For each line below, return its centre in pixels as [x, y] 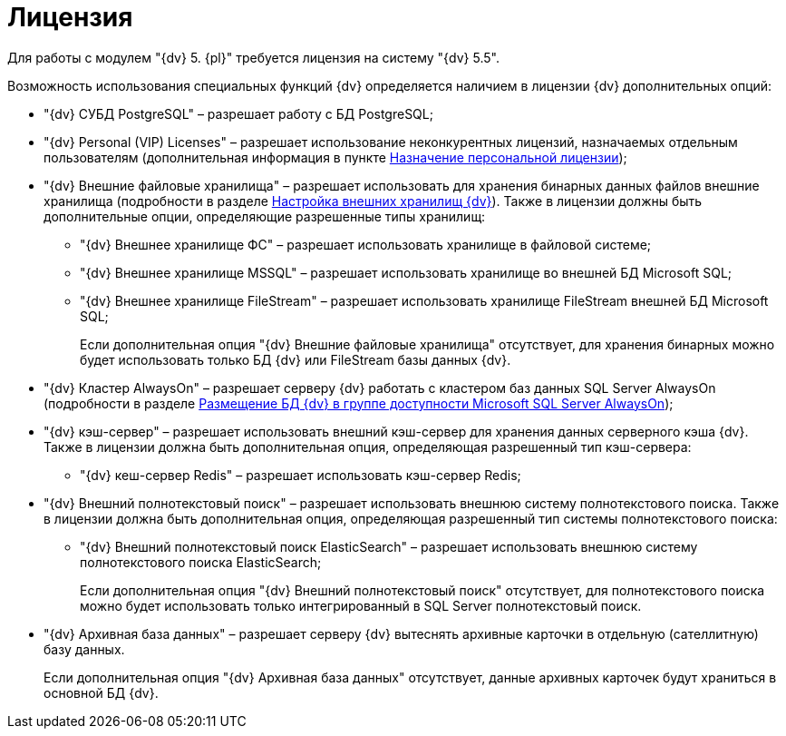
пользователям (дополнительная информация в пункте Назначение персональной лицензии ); [335, 157]
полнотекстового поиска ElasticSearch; [201, 562]
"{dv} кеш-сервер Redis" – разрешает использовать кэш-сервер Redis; [301, 475]
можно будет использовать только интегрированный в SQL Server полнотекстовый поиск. [361, 605]
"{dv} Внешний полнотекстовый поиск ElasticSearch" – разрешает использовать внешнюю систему [389, 546]
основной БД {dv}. [101, 692]
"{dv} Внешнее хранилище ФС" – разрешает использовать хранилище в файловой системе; [366, 244]
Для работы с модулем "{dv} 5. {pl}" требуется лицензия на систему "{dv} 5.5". [253, 57]
